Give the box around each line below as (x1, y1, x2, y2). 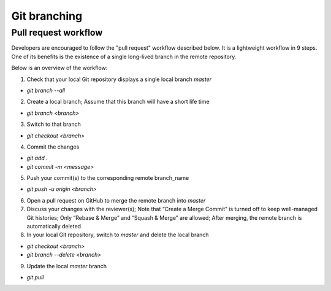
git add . (26, 154, 48, 162)
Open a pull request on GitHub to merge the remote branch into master (26, 196, 206, 204)
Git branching (11, 9, 83, 23)
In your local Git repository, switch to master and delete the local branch (26, 231, 209, 239)
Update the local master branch (26, 262, 107, 270)
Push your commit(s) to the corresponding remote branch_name (26, 174, 189, 182)
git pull (26, 273, 44, 281)
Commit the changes (26, 143, 80, 150)
